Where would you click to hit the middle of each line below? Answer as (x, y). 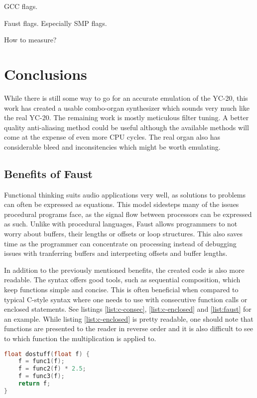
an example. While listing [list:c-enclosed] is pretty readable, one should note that (129, 318)
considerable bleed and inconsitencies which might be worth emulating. (112, 146)
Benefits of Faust (48, 173)
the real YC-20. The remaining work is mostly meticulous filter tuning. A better (127, 117)
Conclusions (46, 74)
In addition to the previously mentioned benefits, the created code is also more (124, 270)
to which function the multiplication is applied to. (80, 338)
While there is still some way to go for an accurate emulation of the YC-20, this (126, 98)
